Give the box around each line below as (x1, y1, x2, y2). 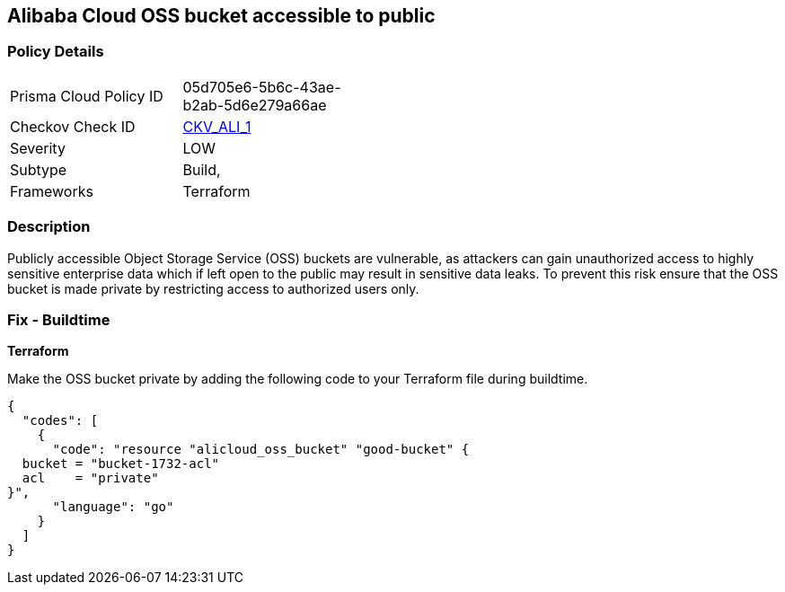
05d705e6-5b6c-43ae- (182, 77, 341, 96)
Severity (10, 138, 66, 157)
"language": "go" (52, 499, 174, 515)
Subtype (10, 160, 67, 179)
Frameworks (10, 181, 93, 200)
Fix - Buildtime (7, 310, 110, 329)
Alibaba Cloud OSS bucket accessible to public (7, 4, 436, 27)
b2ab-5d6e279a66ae (182, 95, 327, 114)
